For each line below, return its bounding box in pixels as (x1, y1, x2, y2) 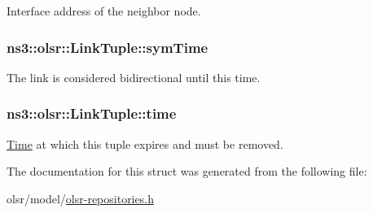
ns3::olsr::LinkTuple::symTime (7, 37, 208, 57)
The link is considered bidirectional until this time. (7, 68, 261, 85)
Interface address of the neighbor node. (7, 2, 201, 19)
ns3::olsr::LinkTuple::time (7, 103, 177, 124)
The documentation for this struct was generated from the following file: (7, 163, 367, 180)
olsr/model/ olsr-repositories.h (7, 189, 154, 206)
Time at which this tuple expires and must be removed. (7, 135, 283, 152)
